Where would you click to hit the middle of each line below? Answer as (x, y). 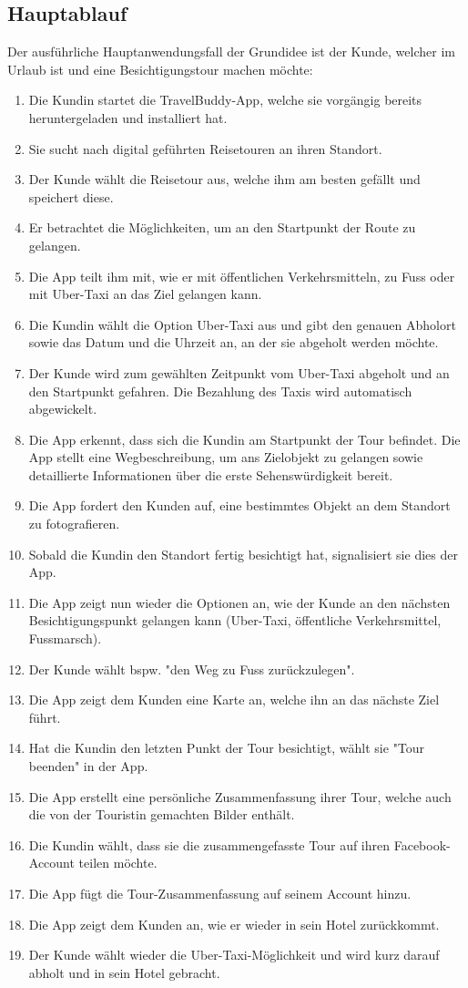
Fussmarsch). (65, 638)
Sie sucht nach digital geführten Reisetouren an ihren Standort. (205, 148)
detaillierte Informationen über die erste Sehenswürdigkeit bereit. (211, 474)
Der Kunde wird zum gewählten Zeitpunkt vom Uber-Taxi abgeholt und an (239, 372)
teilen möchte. (118, 863)
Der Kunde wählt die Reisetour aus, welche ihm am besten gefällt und (224, 179)
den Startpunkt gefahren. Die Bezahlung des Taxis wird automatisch (220, 391)
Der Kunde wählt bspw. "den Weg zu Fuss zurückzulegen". (192, 669)
